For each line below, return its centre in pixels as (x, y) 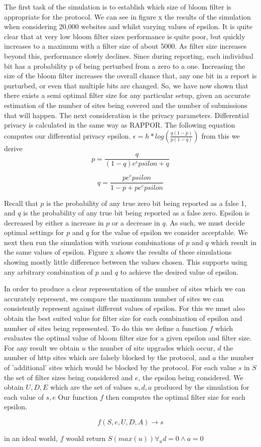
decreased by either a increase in (54, 222)
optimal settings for (34, 232)
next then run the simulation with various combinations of (94, 242)
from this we (221, 135)
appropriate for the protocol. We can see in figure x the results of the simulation (127, 16)
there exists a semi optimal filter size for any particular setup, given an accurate (127, 95)
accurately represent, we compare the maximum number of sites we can (114, 298)
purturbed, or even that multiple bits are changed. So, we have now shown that (126, 85)
